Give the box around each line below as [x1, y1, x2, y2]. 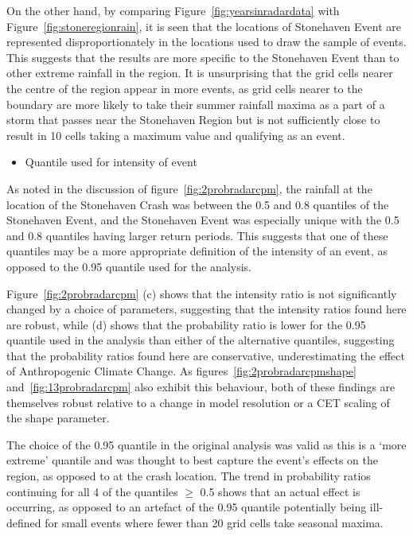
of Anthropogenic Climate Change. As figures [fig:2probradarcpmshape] [6, 363, 357, 379]
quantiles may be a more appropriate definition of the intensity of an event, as [6, 243, 388, 259]
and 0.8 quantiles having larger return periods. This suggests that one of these [6, 227, 388, 243]
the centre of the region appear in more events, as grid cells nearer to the [6, 80, 363, 96]
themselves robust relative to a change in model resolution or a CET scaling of [6, 394, 390, 410]
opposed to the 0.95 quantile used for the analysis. [6, 258, 251, 274]
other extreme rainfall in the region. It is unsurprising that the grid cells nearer [6, 64, 393, 81]
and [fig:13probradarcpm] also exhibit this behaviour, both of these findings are [6, 379, 395, 395]
